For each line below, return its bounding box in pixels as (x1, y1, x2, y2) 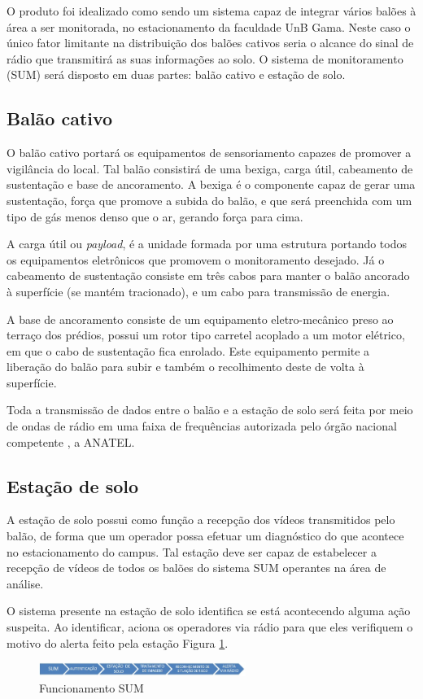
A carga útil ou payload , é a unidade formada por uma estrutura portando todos (7, 235, 408, 252)
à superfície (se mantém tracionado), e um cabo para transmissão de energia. (7, 282, 390, 299)
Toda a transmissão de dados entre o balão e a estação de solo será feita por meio (7, 401, 413, 418)
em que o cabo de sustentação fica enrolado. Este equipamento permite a (7, 342, 370, 359)
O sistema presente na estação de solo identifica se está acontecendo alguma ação (7, 602, 411, 619)
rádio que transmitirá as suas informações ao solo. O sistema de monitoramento (7, 50, 403, 67)
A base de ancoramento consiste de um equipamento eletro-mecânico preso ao (7, 310, 394, 327)
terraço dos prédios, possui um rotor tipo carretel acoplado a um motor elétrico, (7, 326, 405, 343)
